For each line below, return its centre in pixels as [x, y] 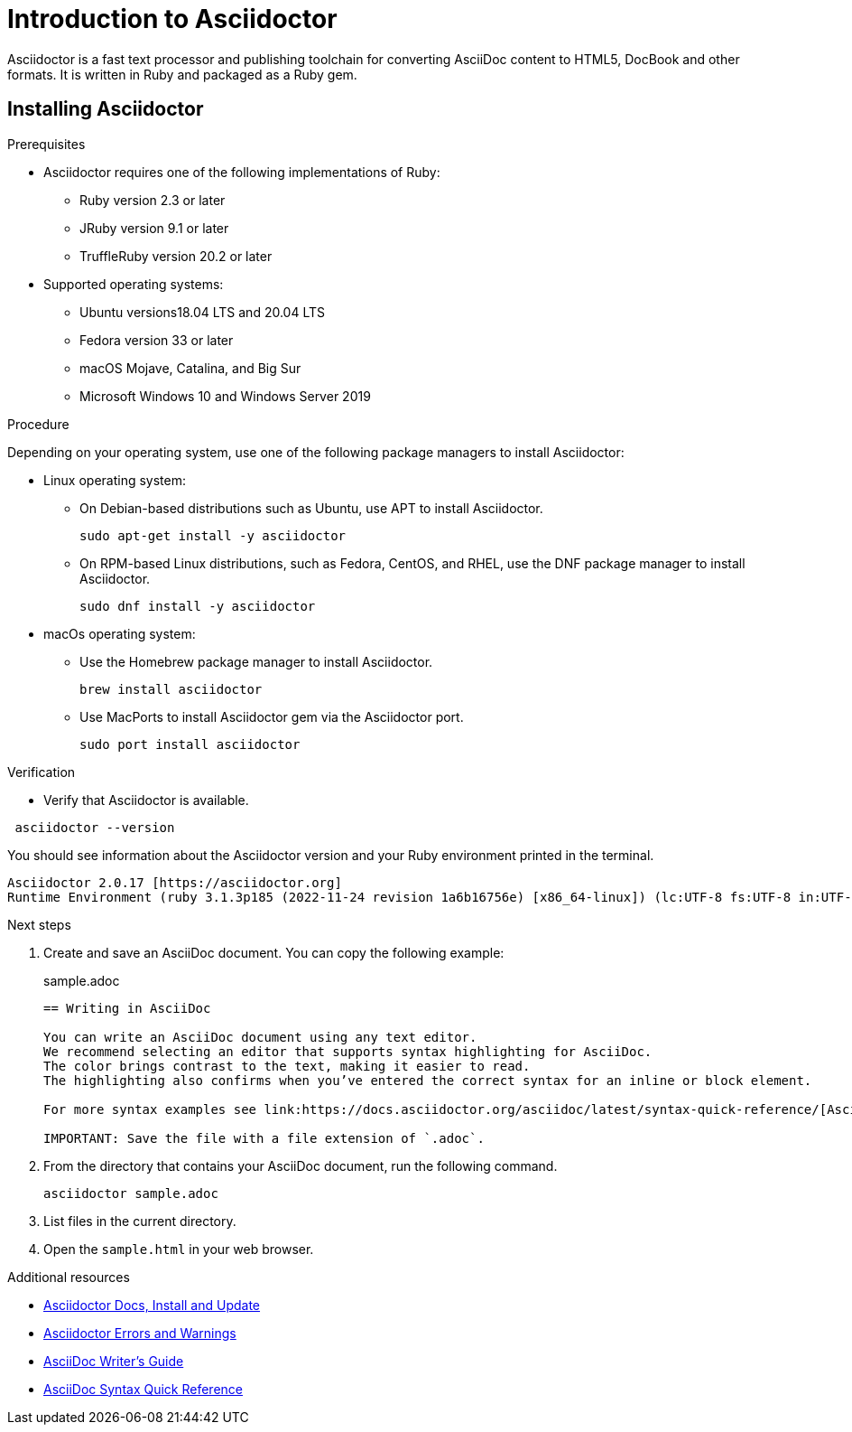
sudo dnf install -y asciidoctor [198, 606]
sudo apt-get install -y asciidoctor [213, 535]
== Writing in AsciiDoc [127, 1008]
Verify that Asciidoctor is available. [146, 800]
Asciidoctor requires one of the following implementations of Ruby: [242, 172]
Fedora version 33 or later [157, 340]
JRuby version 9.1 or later [154, 228]
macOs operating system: [120, 633]
